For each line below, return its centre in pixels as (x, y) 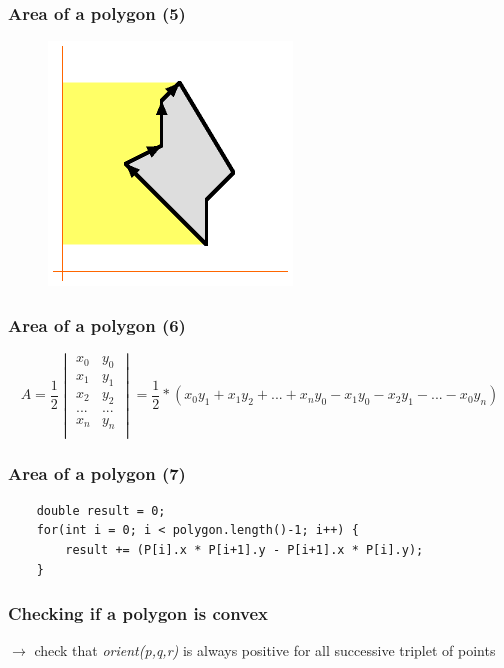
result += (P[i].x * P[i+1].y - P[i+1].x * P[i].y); (244, 549)
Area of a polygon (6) (97, 324)
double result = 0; (101, 510)
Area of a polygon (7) (97, 472)
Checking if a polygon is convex (138, 613)
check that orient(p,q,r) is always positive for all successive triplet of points (265, 650)
